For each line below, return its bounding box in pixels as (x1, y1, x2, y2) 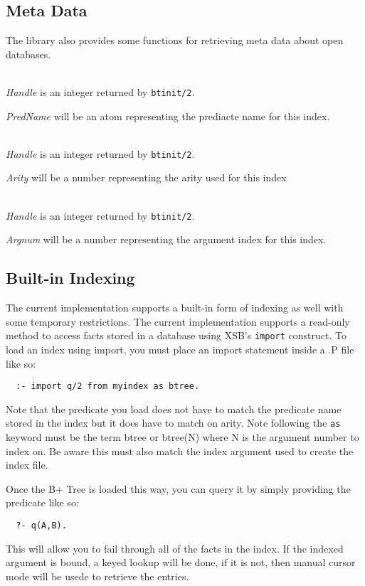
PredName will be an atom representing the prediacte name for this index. (6, 108, 330, 123)
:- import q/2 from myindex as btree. (16, 381, 200, 392)
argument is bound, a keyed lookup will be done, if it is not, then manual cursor (6, 555, 356, 570)
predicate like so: (6, 495, 79, 510)
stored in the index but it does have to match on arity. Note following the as (6, 415, 341, 430)
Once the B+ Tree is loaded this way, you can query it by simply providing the (6, 481, 351, 496)
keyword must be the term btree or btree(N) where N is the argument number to (6, 430, 359, 444)
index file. (6, 457, 48, 472)
